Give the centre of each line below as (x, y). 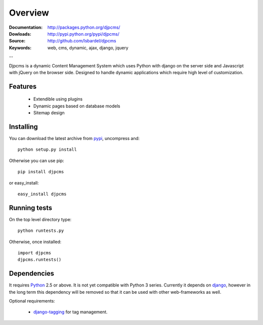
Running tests (31, 208)
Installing (24, 127)
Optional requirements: (32, 301)
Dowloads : (20, 34)
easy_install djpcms (42, 194)
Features (23, 86)
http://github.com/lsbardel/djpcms (82, 41)
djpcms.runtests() (40, 260)
